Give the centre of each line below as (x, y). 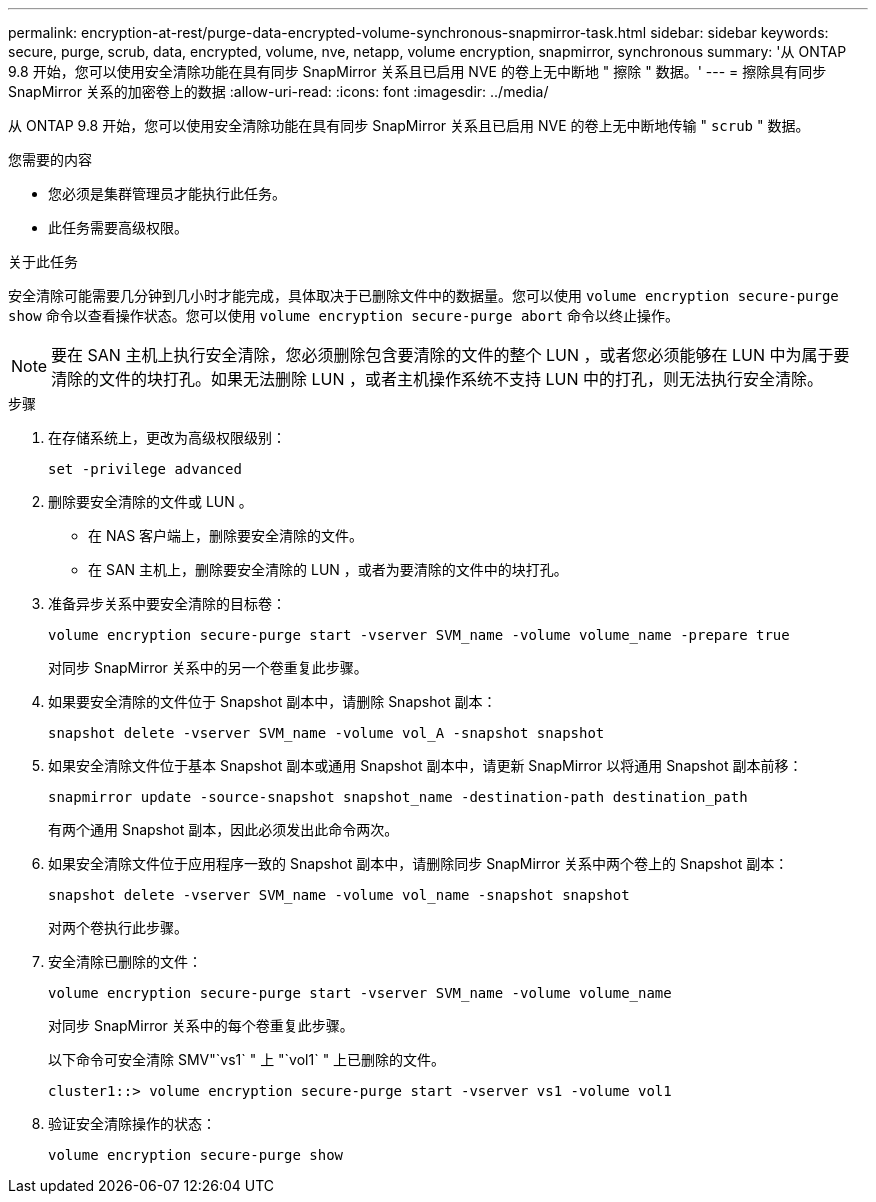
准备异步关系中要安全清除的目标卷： (167, 603)
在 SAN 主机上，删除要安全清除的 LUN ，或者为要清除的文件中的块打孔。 (328, 569)
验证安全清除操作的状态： (132, 1123)
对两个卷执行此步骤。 (118, 927)
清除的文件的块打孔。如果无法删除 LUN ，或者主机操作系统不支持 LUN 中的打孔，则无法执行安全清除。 (437, 379)
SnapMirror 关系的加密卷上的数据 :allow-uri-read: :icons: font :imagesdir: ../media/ (278, 91)
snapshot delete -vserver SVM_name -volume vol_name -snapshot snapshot (339, 895)
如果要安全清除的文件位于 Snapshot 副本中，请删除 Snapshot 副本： (272, 701)
